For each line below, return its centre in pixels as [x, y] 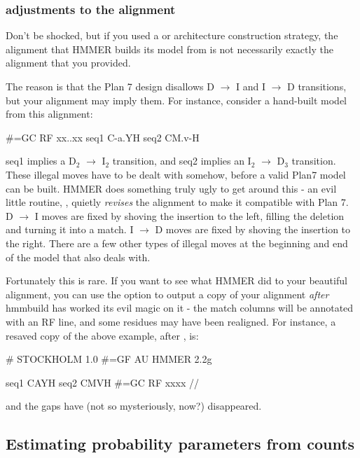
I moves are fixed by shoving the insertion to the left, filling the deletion [189, 215]
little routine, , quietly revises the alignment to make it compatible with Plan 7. [177, 202]
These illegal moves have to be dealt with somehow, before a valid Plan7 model [176, 174]
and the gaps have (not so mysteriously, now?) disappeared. [134, 406]
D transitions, [317, 86]
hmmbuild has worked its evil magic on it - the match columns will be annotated [180, 308]
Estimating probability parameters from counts [180, 444]
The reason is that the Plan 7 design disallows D [110, 86]
